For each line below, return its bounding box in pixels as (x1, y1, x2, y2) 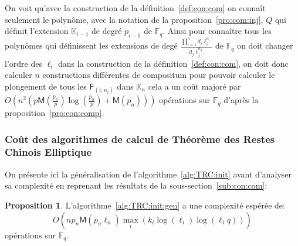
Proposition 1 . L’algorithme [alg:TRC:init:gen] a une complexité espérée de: (5, 199, 285, 211)
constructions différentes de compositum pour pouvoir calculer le (42, 69, 275, 81)
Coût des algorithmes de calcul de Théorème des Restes (5, 131, 275, 146)
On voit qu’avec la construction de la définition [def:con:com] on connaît (5, 2, 266, 13)
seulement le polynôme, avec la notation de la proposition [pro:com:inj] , (5, 13, 263, 25)
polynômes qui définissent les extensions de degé (5, 39, 178, 52)
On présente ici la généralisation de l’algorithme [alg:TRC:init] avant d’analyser (5, 168, 292, 180)
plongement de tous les (5, 80, 87, 92)
